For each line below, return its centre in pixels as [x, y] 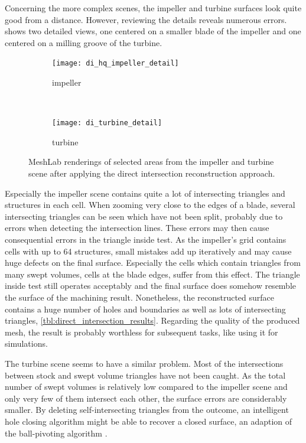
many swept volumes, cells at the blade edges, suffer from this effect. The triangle [152, 274]
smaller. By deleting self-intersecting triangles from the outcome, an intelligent [147, 410]
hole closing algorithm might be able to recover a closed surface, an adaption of [149, 421]
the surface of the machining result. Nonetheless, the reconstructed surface [140, 297]
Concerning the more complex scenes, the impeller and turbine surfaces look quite [153, 8]
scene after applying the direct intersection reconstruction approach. [152, 173]
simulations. [26, 343]
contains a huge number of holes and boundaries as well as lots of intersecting [145, 309]
